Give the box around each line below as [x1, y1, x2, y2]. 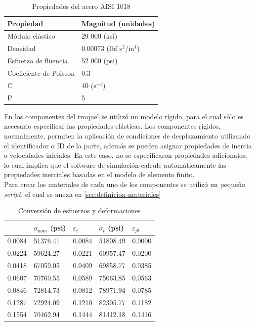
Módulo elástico [7, 31, 55, 41]
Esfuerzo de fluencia [7, 55, 68, 66]
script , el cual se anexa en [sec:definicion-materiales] [4, 188, 161, 199]
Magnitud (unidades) [82, 18, 155, 28]
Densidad [7, 43, 36, 53]
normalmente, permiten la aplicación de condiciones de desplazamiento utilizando [4, 130, 251, 140]
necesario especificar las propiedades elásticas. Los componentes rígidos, [4, 121, 221, 131]
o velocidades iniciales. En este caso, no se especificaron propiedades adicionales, [4, 150, 247, 160]
